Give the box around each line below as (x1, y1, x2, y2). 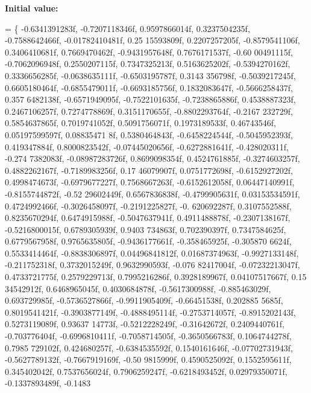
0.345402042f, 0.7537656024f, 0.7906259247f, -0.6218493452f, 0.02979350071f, (5, 365, 287, 377)
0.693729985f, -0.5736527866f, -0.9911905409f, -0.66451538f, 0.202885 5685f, (5, 294, 283, 307)
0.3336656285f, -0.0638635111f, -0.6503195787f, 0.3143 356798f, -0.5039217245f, (5, 69, 296, 81)
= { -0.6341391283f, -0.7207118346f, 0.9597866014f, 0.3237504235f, (5, 22, 250, 34)
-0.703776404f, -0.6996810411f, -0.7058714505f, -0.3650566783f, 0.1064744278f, (5, 330, 292, 342)
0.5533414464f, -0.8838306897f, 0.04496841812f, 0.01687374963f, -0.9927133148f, (5, 246, 299, 259)
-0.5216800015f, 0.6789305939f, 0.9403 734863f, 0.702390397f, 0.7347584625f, (5, 223, 286, 235)
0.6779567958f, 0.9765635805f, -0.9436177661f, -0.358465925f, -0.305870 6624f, (5, 235, 292, 248)
